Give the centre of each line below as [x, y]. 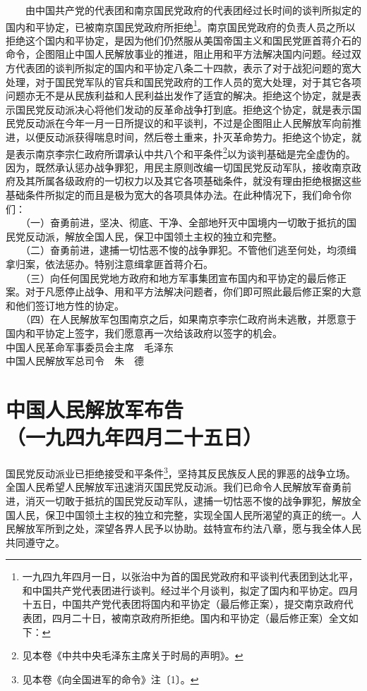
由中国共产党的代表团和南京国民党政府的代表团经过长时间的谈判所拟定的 [193, 10]
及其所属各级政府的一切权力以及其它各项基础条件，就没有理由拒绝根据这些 [188, 181]
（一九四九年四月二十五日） [134, 437]
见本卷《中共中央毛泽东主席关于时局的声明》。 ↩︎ [133, 655]
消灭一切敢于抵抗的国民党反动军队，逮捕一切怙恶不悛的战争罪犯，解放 [188, 500]
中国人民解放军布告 [95, 409]
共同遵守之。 [35, 542]
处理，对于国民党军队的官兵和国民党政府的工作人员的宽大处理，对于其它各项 [183, 81]
